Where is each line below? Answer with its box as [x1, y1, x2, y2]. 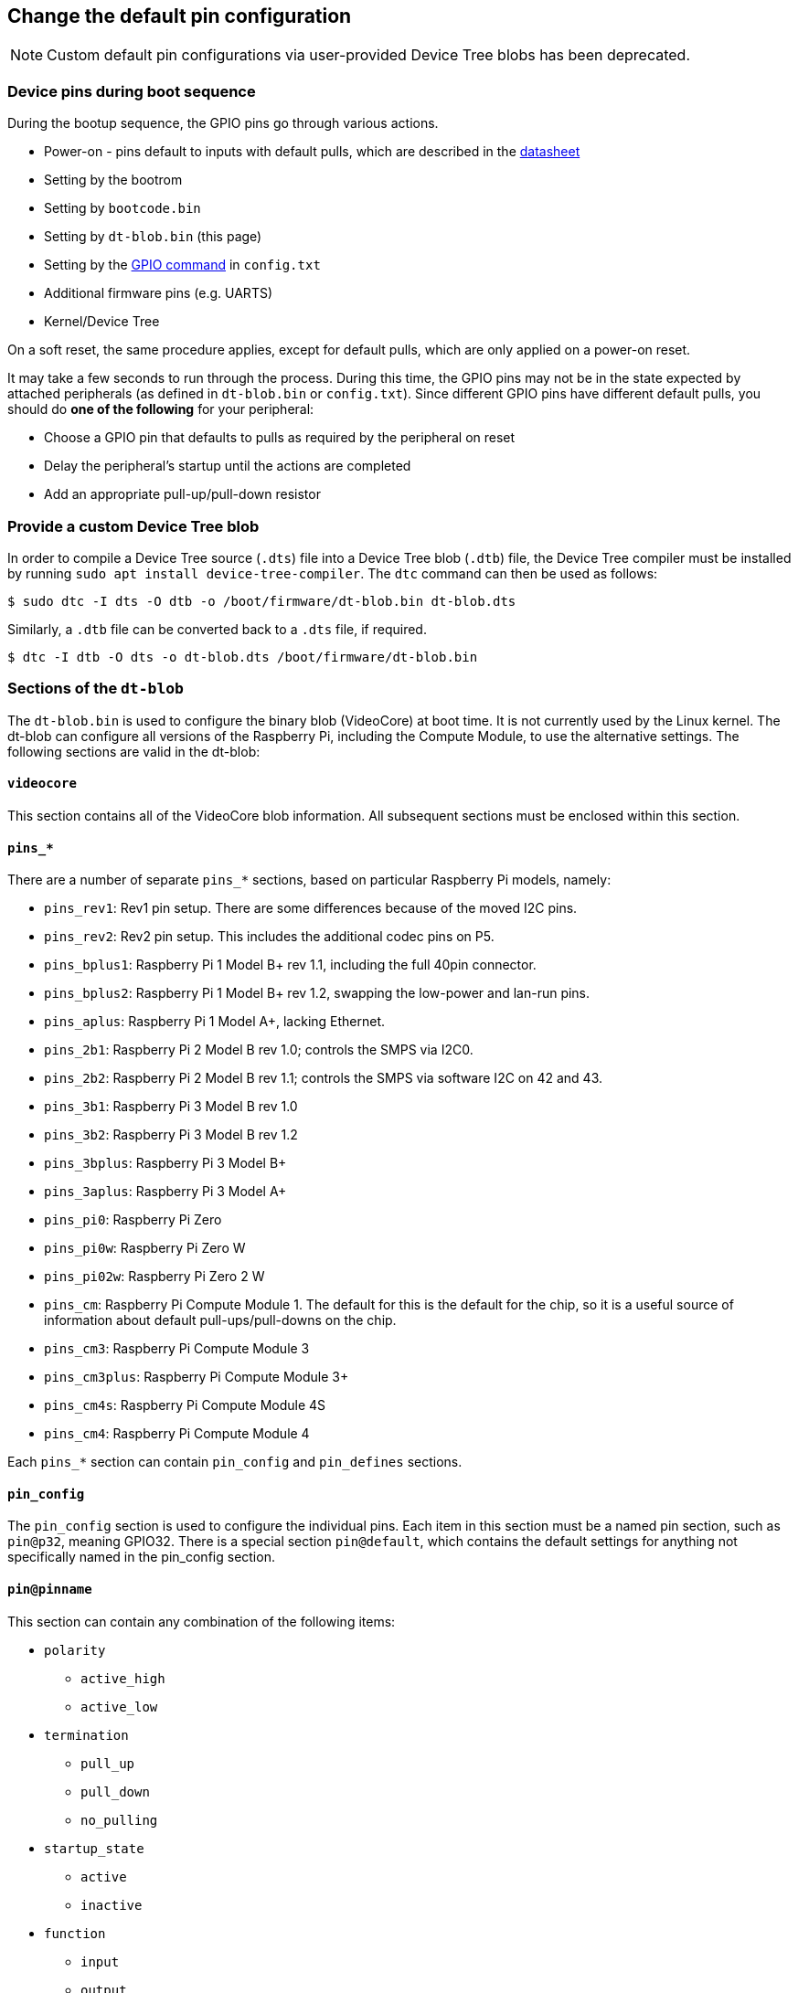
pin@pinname [7, 1581, 92, 1596]
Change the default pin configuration [7, 5, 352, 27]
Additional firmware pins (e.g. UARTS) [44, 285, 273, 302]
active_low [80, 1699, 158, 1714]
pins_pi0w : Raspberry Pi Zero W [44, 1240, 246, 1256]
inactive [80, 1897, 143, 1913]
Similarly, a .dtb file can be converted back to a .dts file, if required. [7, 620, 427, 637]
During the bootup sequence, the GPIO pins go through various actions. [7, 115, 439, 132]
